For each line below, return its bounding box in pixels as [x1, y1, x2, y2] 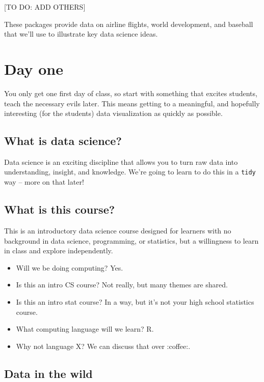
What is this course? [4, 201, 115, 217]
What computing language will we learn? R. [16, 324, 154, 334]
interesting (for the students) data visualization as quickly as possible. [4, 108, 223, 119]
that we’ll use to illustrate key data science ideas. [4, 28, 158, 39]
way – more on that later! [4, 177, 84, 187]
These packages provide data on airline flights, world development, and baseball [4, 18, 253, 29]
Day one [4, 58, 63, 79]
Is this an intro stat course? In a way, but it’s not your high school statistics [16, 296, 254, 307]
